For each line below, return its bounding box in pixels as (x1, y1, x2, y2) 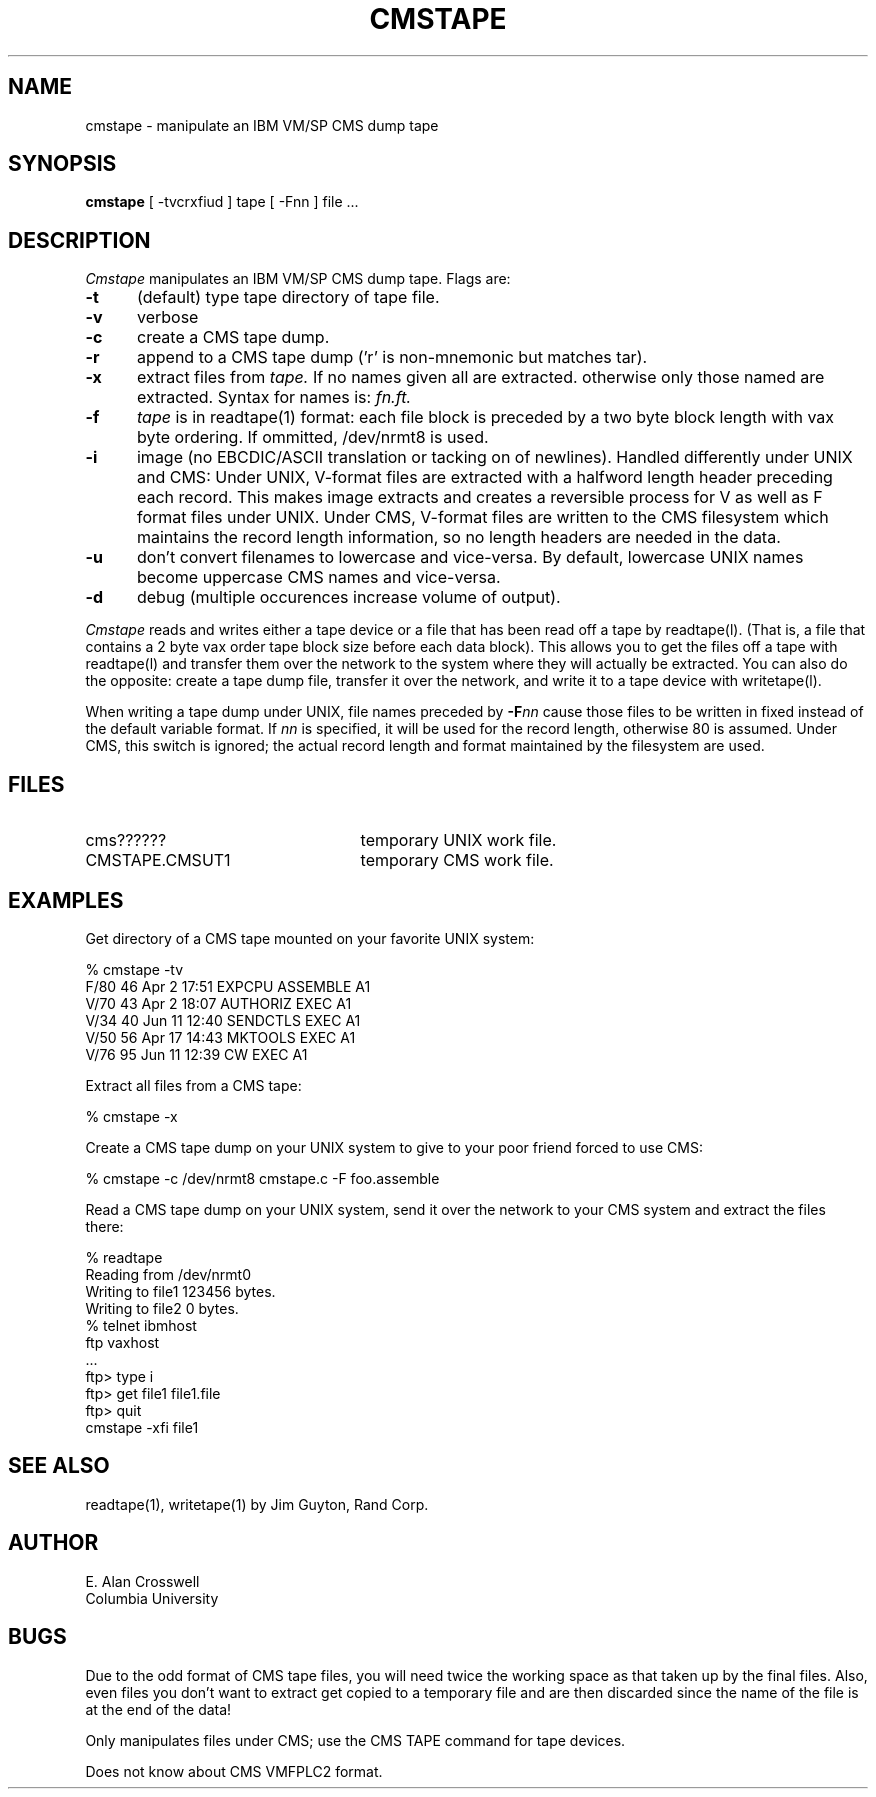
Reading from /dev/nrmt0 (85, 1265, 251, 1283)
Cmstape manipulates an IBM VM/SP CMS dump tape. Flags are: (85, 270, 511, 288)
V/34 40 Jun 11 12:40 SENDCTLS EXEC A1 (85, 1011, 361, 1029)
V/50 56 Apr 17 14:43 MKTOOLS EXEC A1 (85, 1028, 356, 1046)
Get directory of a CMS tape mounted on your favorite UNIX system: (85, 929, 535, 947)
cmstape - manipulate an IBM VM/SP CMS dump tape (85, 116, 439, 134)
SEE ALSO (8, 1453, 110, 1479)
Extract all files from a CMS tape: (85, 1076, 302, 1094)
